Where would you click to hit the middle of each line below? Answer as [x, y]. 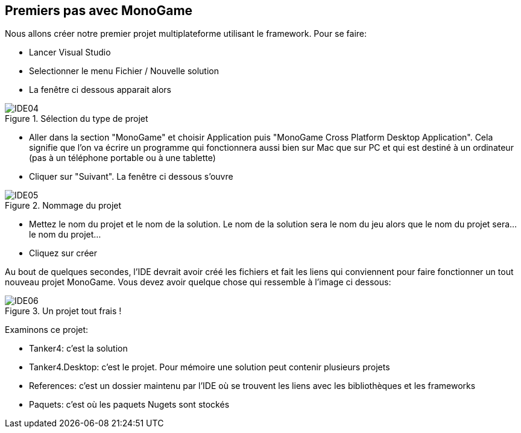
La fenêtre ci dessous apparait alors [100, 90]
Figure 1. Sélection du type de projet [77, 119]
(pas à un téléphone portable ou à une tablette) [122, 158]
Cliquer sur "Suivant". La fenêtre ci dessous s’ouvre [131, 177]
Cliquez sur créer [63, 253]
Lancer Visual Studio [70, 52]
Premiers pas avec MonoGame [99, 11]
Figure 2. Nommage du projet [63, 206]
